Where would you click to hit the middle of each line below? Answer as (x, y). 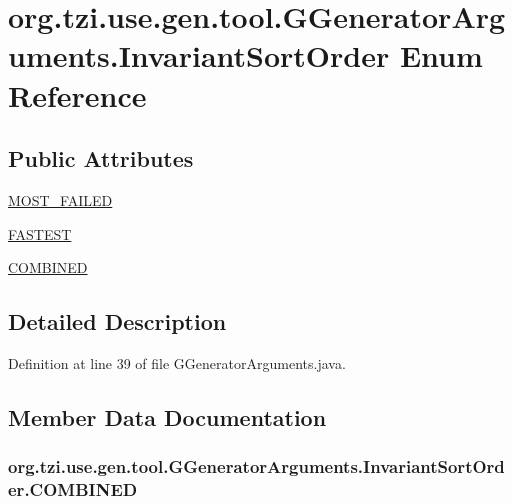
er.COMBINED (73, 489)
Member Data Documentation (167, 416)
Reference (77, 94)
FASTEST (40, 233)
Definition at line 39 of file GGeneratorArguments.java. (177, 362)
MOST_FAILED (60, 199)
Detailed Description (117, 321)
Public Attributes (101, 158)
